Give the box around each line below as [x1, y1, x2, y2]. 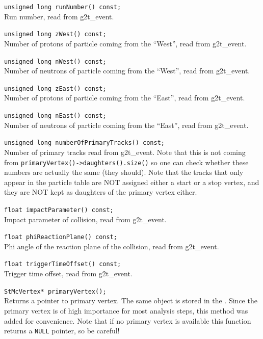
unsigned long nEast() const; [4, 112, 107, 119]
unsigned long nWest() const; [4, 58, 107, 65]
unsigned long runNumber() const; [4, 4, 121, 11]
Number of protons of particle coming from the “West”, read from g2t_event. [4, 38, 247, 48]
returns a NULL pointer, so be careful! [4, 325, 120, 336]
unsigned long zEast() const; [4, 85, 107, 92]
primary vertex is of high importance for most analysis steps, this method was [4, 305, 248, 316]
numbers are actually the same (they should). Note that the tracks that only [4, 167, 244, 177]
